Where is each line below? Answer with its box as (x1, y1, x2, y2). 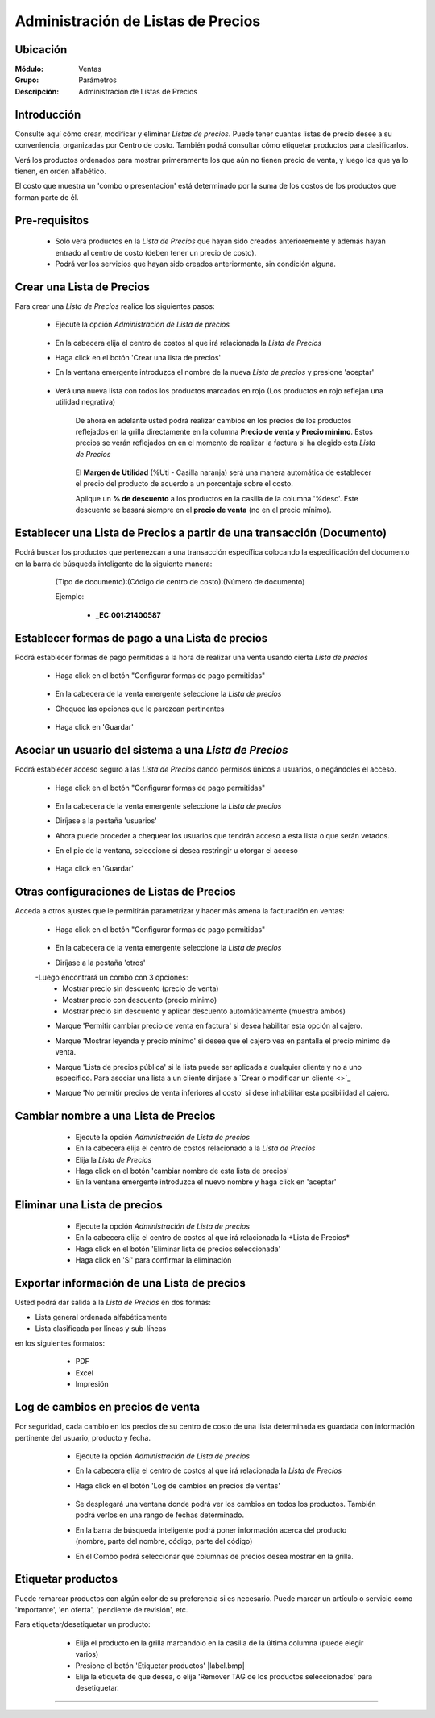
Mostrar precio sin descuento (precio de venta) (62, 984, 219, 993)
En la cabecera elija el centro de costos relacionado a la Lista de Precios (75, 1143, 316, 1153)
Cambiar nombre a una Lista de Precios (14, 1109, 216, 1123)
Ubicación (14, 43, 68, 56)
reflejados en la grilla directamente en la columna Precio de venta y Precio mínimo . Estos (75, 426, 374, 436)
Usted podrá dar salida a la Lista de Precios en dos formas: (14, 1297, 211, 1307)
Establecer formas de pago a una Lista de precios (14, 631, 268, 645)
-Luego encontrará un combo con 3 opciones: (35, 972, 188, 982)
